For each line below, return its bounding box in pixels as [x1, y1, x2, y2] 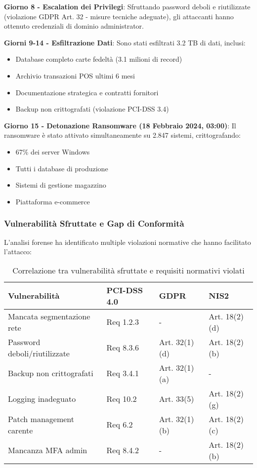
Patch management [8, 413, 74, 425]
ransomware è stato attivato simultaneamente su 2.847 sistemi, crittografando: [4, 130, 241, 140]
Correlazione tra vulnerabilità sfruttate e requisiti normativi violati [12, 264, 245, 276]
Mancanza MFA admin [8, 444, 87, 456]
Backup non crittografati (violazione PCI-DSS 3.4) [15, 104, 169, 114]
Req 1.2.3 [106, 316, 139, 328]
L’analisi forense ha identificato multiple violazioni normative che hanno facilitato [4, 236, 251, 247]
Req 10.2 [106, 393, 137, 405]
